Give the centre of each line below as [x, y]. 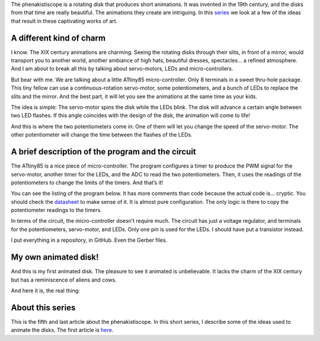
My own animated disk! [55, 258]
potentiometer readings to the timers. [56, 210]
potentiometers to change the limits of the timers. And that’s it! [87, 182]
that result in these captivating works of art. [64, 21]
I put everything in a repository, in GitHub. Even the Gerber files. [89, 240]
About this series [43, 307]
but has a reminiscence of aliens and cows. [64, 280]
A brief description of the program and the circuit [104, 152]
